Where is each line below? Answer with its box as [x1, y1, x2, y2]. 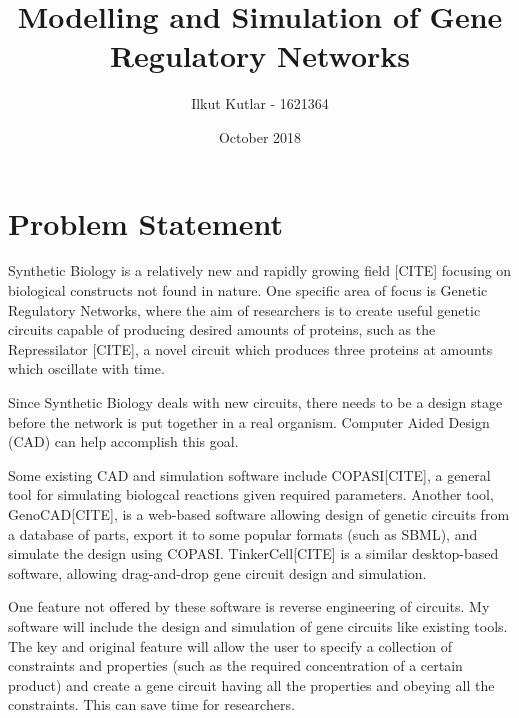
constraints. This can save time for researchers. [8, 694, 295, 715]
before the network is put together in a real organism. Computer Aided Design [8, 411, 490, 432]
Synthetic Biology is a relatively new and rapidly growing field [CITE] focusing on [8, 260, 512, 281]
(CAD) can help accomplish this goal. [8, 431, 239, 452]
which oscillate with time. [8, 358, 165, 379]
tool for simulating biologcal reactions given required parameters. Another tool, [8, 484, 494, 505]
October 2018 [218, 126, 302, 147]
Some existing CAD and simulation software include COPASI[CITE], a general [8, 464, 491, 485]
